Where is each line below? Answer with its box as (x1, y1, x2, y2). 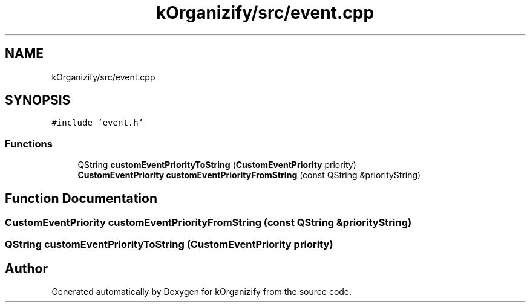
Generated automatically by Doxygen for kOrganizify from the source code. (51, 286, 352, 297)
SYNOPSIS (5, 92, 71, 108)
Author (5, 260, 48, 276)
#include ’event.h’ (51, 118, 144, 128)
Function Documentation (5, 190, 157, 206)
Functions (5, 137, 53, 150)
